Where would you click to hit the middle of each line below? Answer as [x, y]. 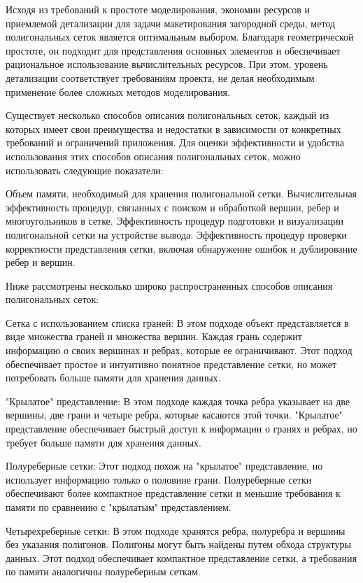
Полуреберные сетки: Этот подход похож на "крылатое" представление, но [164, 466]
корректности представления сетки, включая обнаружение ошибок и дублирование [181, 248]
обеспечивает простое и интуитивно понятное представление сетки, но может [171, 364]
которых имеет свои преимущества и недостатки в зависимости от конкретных [173, 128]
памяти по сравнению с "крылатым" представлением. [119, 507]
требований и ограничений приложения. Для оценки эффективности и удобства [175, 142]
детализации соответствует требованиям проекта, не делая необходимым [160, 77]
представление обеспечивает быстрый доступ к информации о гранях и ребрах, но [181, 429]
